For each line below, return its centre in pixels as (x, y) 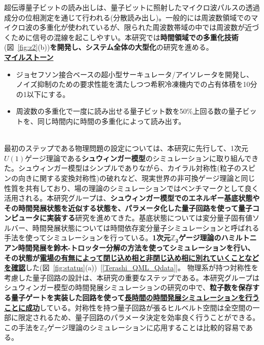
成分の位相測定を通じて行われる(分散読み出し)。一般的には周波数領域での (128, 17)
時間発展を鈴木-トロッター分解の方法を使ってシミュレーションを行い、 (136, 248)
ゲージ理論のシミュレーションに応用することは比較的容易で (147, 327)
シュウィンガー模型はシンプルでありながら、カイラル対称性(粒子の (129, 168)
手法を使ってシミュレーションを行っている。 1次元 (88, 238)
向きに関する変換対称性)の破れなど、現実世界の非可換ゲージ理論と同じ (137, 178)
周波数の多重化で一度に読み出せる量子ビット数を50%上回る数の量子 (129, 111)
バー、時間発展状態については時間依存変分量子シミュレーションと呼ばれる (135, 227)
